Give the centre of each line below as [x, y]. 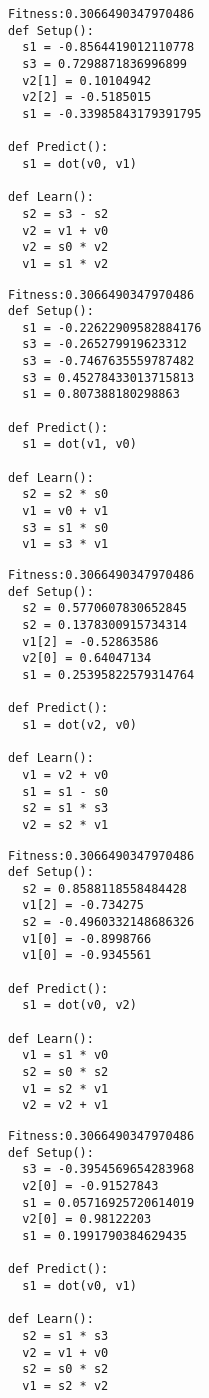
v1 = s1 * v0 [65, 1055]
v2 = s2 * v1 [65, 824]
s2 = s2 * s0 [65, 494]
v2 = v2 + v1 [65, 1105]
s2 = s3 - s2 [65, 213]
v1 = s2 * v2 [65, 1385]
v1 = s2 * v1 [65, 1088]
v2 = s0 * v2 [65, 247]
